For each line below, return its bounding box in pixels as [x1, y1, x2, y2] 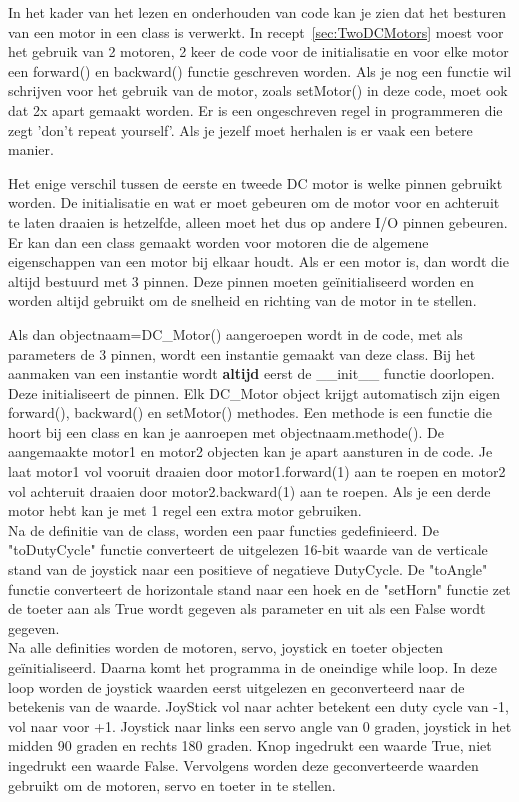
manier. [8, 139, 54, 160]
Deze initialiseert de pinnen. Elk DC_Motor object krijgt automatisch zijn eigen [8, 382, 501, 403]
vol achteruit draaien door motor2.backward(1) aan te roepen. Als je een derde [8, 480, 491, 501]
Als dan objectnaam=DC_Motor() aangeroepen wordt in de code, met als [8, 323, 463, 344]
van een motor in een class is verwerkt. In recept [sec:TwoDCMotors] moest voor [8, 21, 504, 42]
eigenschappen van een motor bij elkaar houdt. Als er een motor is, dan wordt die [8, 251, 509, 272]
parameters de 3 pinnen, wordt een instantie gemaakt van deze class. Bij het [8, 343, 476, 364]
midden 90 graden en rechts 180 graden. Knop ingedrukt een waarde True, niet [8, 735, 492, 756]
